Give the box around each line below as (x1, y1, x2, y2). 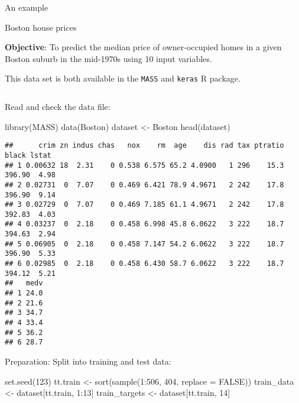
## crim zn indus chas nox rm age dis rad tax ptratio (5, 141, 284, 150)
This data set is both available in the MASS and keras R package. (5, 72, 240, 84)
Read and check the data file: (5, 100, 110, 113)
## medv (5, 279, 43, 288)
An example (5, 1, 48, 13)
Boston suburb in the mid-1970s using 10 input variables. (5, 52, 212, 64)
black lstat (5, 151, 51, 160)
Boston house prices (5, 21, 77, 33)
